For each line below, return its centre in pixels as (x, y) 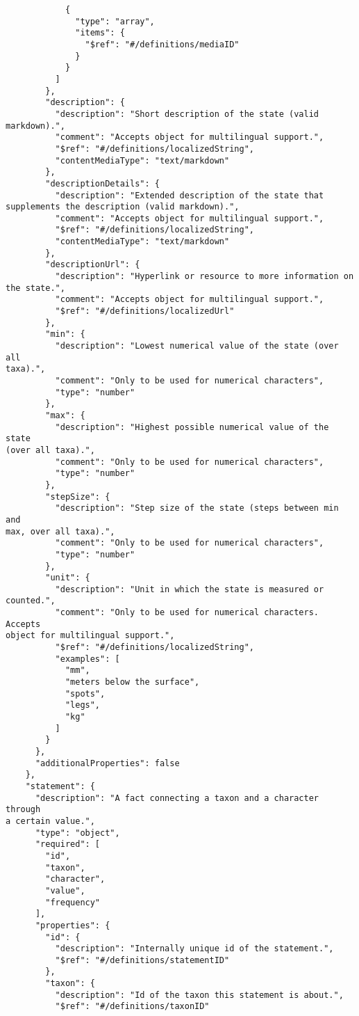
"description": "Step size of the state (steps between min (197, 508)
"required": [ (68, 844)
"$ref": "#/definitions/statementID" (142, 960)
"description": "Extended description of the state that (190, 195)
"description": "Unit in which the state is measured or (190, 589)
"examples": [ (87, 659)
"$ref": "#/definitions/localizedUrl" (145, 311)
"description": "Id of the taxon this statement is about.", (199, 995)
